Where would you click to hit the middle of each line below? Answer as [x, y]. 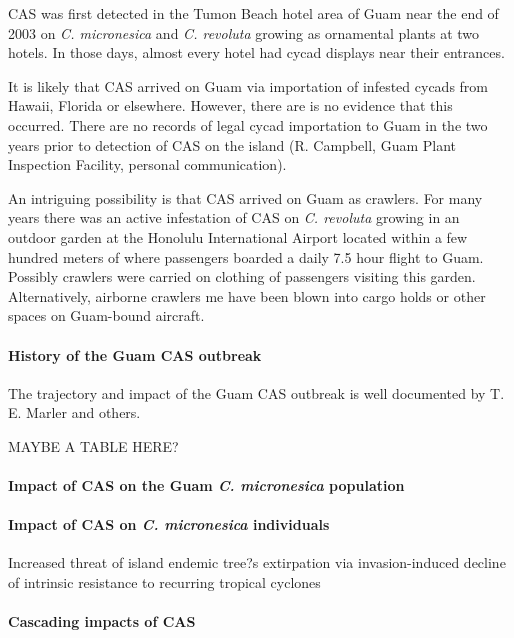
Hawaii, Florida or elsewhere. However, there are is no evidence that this [230, 105]
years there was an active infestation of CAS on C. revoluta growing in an [234, 217]
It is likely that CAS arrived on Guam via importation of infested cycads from [248, 85]
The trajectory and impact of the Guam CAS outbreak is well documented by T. [256, 392]
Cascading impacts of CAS [102, 621]
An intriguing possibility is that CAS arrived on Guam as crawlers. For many [245, 197]
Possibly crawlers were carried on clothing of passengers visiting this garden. [242, 276]
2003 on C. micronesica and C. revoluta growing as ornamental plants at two [244, 32]
